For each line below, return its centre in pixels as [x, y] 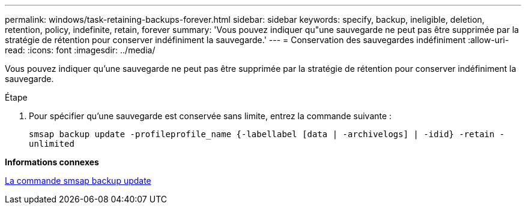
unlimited [52, 144]
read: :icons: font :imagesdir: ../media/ [80, 50]
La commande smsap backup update [78, 181]
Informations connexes [52, 162]
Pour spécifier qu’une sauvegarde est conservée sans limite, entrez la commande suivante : [210, 116]
